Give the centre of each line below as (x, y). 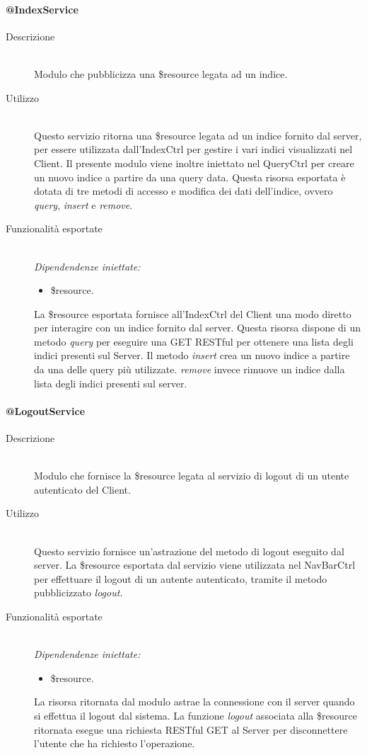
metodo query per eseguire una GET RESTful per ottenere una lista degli (194, 341)
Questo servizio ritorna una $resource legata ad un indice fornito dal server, (198, 135)
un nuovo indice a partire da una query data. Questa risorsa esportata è (190, 177)
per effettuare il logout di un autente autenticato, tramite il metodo (181, 578)
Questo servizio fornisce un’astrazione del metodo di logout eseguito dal (189, 551)
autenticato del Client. (82, 489)
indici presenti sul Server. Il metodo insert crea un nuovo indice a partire (192, 355)
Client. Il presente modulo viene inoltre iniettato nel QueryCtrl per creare (194, 163)
